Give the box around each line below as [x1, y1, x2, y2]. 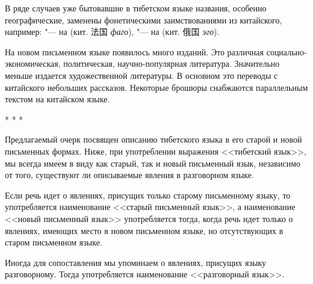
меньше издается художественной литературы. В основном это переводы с [5, 69, 278, 81]
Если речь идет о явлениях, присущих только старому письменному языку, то [5, 188, 291, 201]
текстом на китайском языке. [5, 93, 110, 105]
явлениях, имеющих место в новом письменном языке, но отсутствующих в [5, 224, 284, 236]
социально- [266, 45, 307, 58]
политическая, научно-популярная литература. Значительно [63, 57, 280, 70]
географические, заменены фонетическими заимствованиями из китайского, [5, 13, 282, 26]
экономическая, [5, 57, 61, 70]
